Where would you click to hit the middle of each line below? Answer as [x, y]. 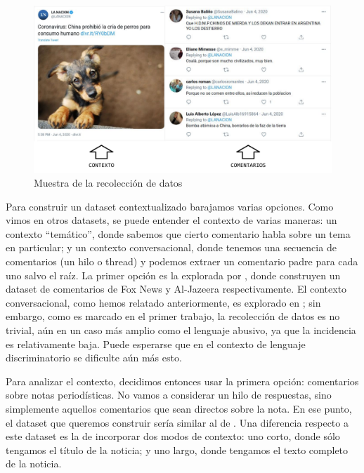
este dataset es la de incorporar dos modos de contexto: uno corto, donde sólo [173, 436]
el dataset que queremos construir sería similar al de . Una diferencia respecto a [177, 422]
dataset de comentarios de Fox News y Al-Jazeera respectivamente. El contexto [176, 289]
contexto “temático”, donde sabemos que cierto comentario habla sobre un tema [178, 233]
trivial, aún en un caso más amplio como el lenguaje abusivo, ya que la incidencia [181, 330]
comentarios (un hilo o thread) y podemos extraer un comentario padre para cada [182, 261]
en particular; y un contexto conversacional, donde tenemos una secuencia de [171, 247]
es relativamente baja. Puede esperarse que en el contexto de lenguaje [156, 344]
